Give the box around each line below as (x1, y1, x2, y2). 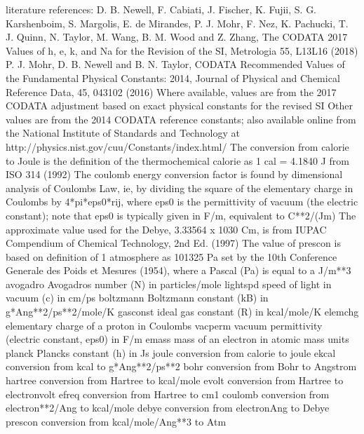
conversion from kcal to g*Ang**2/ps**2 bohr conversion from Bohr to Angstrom (6, 359, 357, 374)
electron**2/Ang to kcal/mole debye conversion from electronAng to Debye (6, 400, 330, 415)
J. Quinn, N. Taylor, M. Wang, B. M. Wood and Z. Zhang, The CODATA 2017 (6, 29, 348, 44)
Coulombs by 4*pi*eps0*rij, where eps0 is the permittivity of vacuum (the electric (6, 194, 358, 209)
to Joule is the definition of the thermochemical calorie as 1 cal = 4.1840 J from (6, 153, 349, 168)
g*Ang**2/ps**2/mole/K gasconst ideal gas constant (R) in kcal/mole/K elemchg (6, 304, 359, 319)
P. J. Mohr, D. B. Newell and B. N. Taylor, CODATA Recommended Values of (6, 57, 345, 72)
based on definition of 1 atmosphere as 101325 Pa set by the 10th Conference (6, 249, 337, 264)
